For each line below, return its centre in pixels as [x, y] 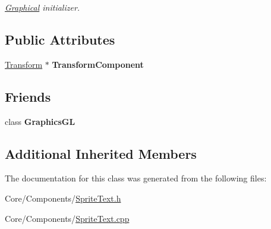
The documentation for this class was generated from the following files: [136, 178]
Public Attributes [60, 39]
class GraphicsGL [40, 121]
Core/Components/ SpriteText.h [63, 198]
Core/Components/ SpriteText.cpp [67, 218]
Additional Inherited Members [101, 153]
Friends [28, 96]
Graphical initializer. [42, 7]
